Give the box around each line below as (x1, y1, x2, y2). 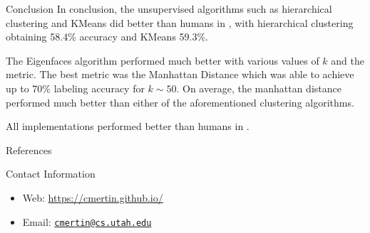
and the (331, 53, 364, 67)
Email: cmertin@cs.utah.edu (22, 214, 152, 229)
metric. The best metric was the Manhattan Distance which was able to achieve (6, 67, 354, 82)
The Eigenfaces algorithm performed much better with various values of (6, 53, 319, 67)
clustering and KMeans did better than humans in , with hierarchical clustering (6, 15, 354, 30)
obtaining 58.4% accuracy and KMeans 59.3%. (6, 29, 209, 44)
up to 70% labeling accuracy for (6, 80, 145, 95)
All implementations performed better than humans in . (6, 119, 250, 134)
